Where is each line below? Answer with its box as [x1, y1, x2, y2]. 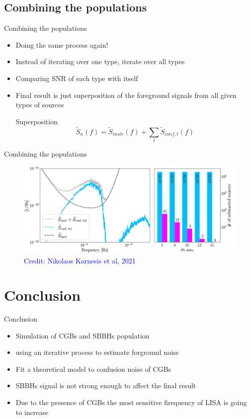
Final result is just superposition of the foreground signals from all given [15, 89, 237, 100]
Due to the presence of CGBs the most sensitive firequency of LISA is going [15, 397, 247, 407]
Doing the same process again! [15, 39, 108, 50]
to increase [15, 407, 49, 417]
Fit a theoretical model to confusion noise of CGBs [15, 363, 171, 374]
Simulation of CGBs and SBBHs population [15, 330, 150, 340]
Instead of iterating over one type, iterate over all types [15, 56, 185, 67]
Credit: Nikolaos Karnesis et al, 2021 [24, 255, 136, 266]
